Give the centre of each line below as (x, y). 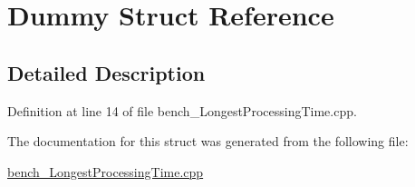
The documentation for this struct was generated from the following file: (208, 141)
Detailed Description (106, 72)
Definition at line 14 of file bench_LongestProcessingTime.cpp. (182, 110)
